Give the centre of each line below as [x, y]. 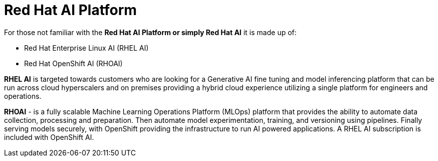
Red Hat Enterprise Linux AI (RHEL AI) [87, 48]
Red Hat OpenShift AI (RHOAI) [74, 63]
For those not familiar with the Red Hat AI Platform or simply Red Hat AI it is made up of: [151, 32]
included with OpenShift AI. [49, 137]
